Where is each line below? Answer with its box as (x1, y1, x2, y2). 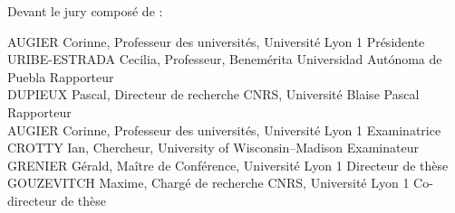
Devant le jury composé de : (7, 2, 163, 20)
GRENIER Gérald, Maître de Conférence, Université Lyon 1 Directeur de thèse (7, 155, 449, 174)
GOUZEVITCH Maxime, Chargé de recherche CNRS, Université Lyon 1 (7, 173, 410, 192)
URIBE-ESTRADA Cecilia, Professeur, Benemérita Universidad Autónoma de (7, 50, 442, 69)
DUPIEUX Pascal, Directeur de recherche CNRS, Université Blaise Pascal (7, 85, 420, 104)
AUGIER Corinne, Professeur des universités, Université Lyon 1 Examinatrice (7, 120, 441, 139)
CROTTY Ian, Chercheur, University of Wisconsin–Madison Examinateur (7, 138, 419, 157)
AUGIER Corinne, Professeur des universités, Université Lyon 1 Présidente (7, 32, 425, 51)
